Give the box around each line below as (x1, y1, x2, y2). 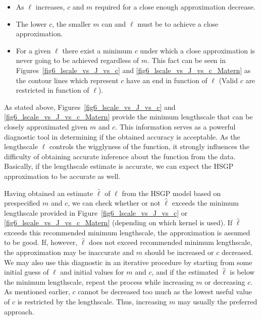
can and (101, 18, 126, 29)
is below (230, 267, 255, 277)
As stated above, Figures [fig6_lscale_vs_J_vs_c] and (4, 101, 176, 112)
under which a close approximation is (140, 45, 255, 55)
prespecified (4, 198, 40, 208)
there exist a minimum (62, 45, 132, 55)
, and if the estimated (151, 267, 219, 277)
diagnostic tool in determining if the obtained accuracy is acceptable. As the (4, 131, 240, 142)
